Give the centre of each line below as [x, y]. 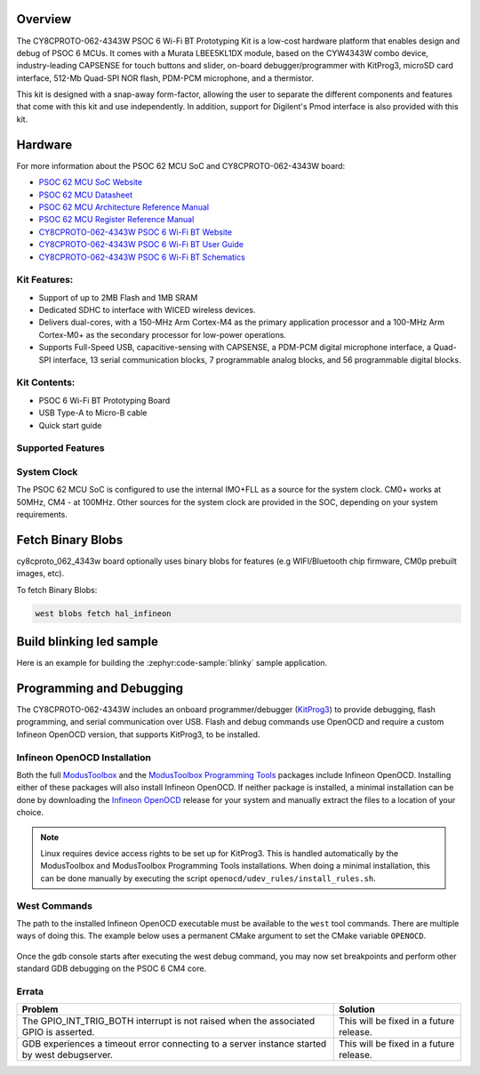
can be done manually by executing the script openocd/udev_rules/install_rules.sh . [208, 878]
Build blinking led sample [88, 642]
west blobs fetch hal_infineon [104, 613]
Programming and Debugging [100, 688]
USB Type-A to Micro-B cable [93, 413]
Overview [44, 19]
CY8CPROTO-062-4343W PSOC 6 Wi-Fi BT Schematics [142, 257]
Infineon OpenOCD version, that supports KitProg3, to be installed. [138, 734]
